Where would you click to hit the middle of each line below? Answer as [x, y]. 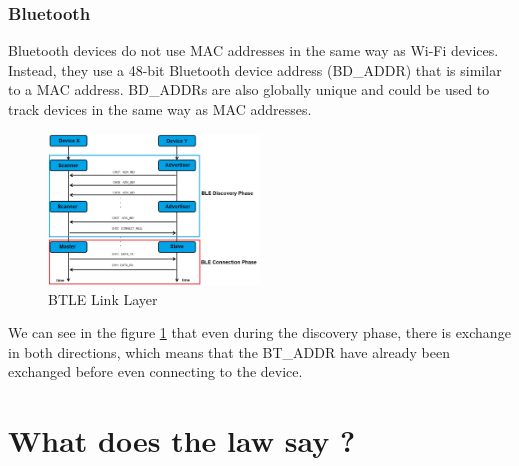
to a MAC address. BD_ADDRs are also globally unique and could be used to [249, 89]
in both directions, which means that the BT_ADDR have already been [229, 351]
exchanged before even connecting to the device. [155, 371]
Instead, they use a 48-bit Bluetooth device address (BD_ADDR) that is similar [255, 69]
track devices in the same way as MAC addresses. [160, 109]
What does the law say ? [182, 440]
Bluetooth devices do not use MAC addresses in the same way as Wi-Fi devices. [253, 50]
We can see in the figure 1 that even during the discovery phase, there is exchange [259, 332]
